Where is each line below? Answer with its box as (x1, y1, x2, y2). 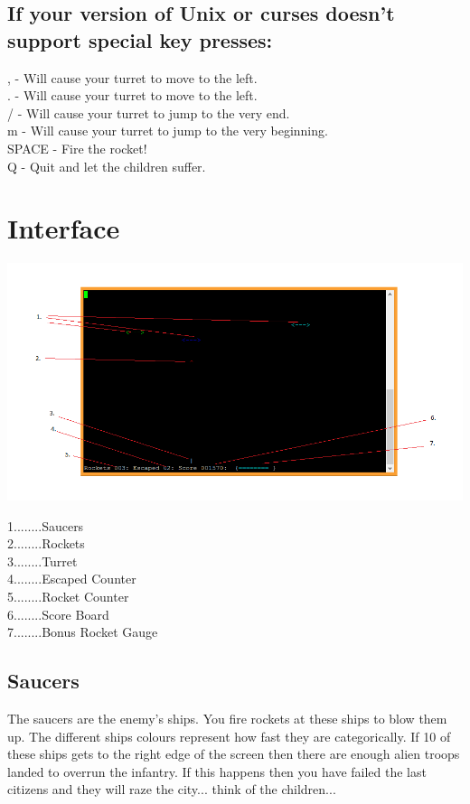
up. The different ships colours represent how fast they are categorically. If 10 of (7, 726, 451, 745)
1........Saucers (7, 516, 84, 535)
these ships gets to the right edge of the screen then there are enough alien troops (7, 744, 460, 763)
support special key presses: (7, 25, 273, 53)
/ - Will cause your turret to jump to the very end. (7, 103, 290, 122)
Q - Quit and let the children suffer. (7, 156, 206, 175)
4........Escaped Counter (7, 569, 136, 588)
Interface (7, 210, 120, 247)
